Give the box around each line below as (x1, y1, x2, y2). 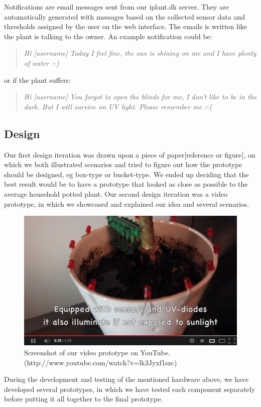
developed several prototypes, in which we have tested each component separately (4, 383, 255, 394)
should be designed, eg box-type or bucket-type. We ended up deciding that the (4, 169, 249, 179)
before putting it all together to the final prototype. (4, 393, 163, 404)
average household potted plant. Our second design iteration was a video (4, 188, 227, 199)
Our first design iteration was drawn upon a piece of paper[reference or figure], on (4, 149, 255, 160)
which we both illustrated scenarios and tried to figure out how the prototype (4, 159, 242, 170)
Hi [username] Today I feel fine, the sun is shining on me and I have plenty (24, 48, 256, 58)
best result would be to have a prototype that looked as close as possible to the (4, 179, 248, 189)
